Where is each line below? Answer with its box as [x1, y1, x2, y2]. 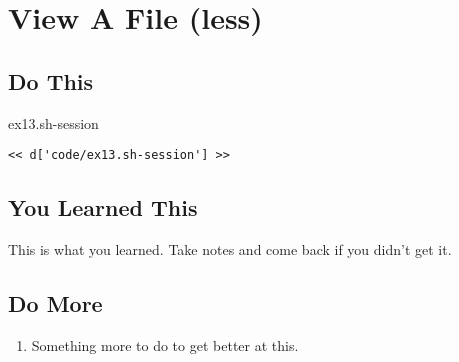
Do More [8, 288, 103, 319]
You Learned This [8, 192, 198, 223]
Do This [8, 65, 94, 96]
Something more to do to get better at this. [31, 334, 299, 355]
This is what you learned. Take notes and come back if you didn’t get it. [8, 239, 452, 260]
